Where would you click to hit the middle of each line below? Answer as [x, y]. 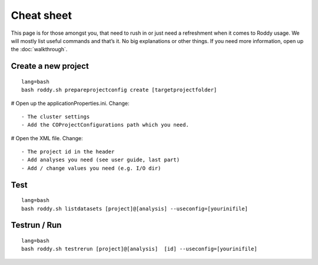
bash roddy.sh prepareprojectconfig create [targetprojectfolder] [119, 90]
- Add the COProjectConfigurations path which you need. [105, 125]
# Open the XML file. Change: [47, 138]
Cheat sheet [41, 15]
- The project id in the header [68, 152]
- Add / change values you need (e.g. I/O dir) [91, 168]
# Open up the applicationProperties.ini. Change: [70, 103]
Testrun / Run [36, 225]
